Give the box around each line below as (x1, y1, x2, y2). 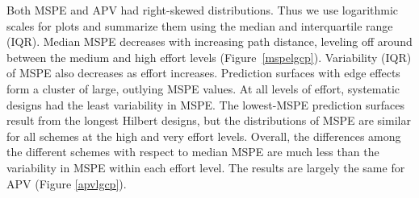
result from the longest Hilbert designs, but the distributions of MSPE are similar (6, 112, 411, 129)
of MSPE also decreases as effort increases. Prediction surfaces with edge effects (6, 64, 400, 81)
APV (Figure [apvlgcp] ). (6, 175, 127, 192)
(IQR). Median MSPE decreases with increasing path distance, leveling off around (6, 33, 413, 50)
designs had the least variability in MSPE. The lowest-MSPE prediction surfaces (6, 96, 404, 113)
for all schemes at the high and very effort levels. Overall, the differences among (6, 127, 401, 144)
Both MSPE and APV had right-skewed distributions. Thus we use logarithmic (6, 2, 399, 18)
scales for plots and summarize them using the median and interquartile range (6, 17, 393, 34)
